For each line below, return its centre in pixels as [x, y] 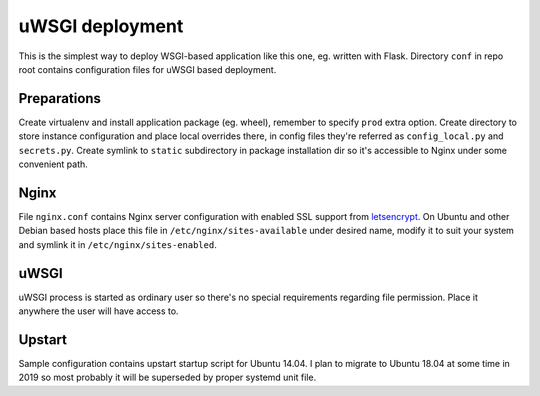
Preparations [60, 98]
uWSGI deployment [101, 26]
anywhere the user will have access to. [98, 311]
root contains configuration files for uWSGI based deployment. [147, 69]
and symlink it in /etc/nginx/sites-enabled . [117, 244]
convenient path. [53, 164]
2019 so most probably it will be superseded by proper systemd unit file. [167, 377]
